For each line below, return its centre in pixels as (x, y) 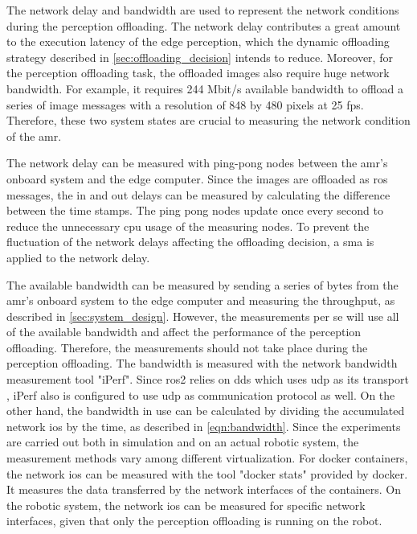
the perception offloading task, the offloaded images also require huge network (198, 73)
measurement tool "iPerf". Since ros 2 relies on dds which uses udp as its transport (208, 379)
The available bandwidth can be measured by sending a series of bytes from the (202, 284)
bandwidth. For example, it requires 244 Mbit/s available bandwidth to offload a (205, 88)
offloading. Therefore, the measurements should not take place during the (187, 347)
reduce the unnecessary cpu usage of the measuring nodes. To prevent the (188, 226)
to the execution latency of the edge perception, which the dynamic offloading (198, 41)
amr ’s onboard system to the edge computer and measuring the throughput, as (201, 300)
